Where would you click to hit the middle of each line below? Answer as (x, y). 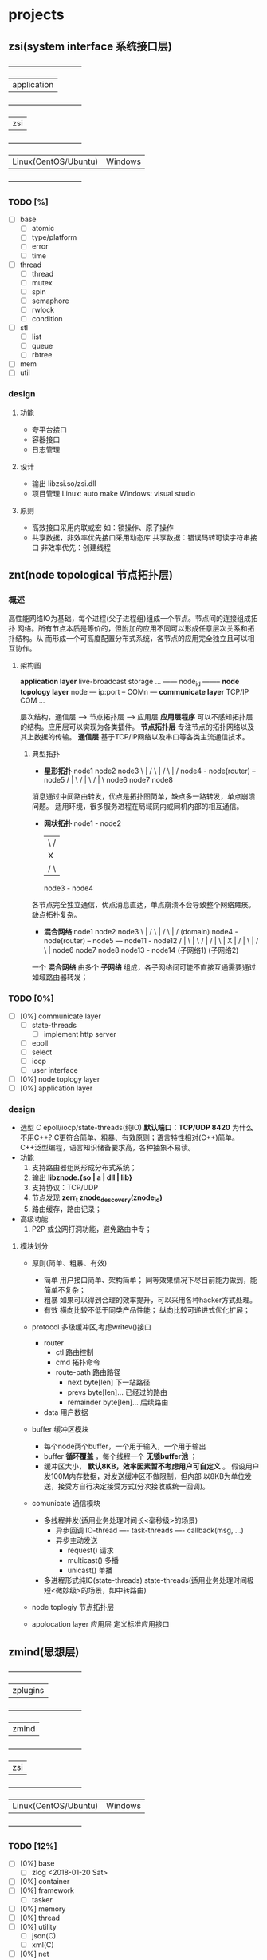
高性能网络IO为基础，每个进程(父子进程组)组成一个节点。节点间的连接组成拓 (133, 619)
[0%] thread (40, 1918)
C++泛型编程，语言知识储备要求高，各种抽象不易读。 (107, 1148)
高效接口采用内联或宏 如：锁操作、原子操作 (102, 527)
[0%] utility (38, 1926)
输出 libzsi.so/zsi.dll (64, 483)
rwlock (43, 309)
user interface (55, 1070)
